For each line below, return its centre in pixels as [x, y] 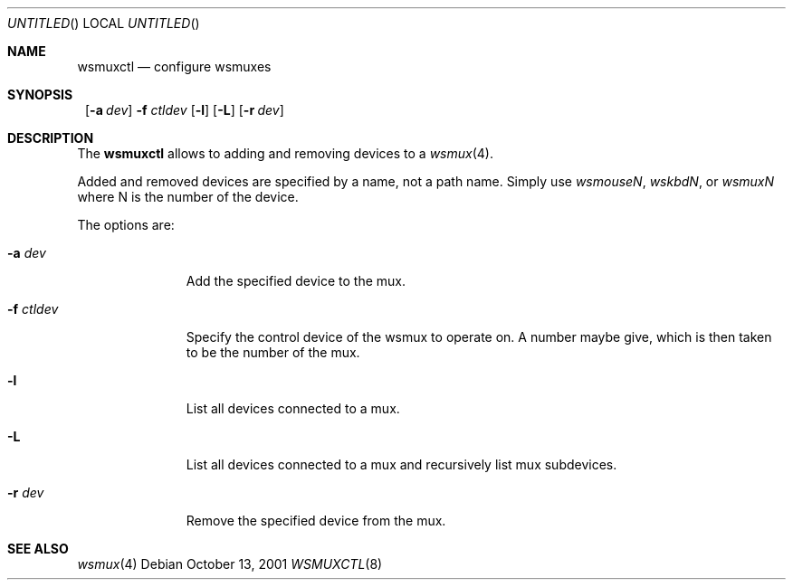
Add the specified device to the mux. [296, 281]
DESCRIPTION [51, 138]
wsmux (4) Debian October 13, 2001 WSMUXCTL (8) [230, 564]
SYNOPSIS [40, 95]
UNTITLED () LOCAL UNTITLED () [104, 23]
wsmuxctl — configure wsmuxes [174, 66]
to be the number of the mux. [273, 352]
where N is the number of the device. [188, 197]
